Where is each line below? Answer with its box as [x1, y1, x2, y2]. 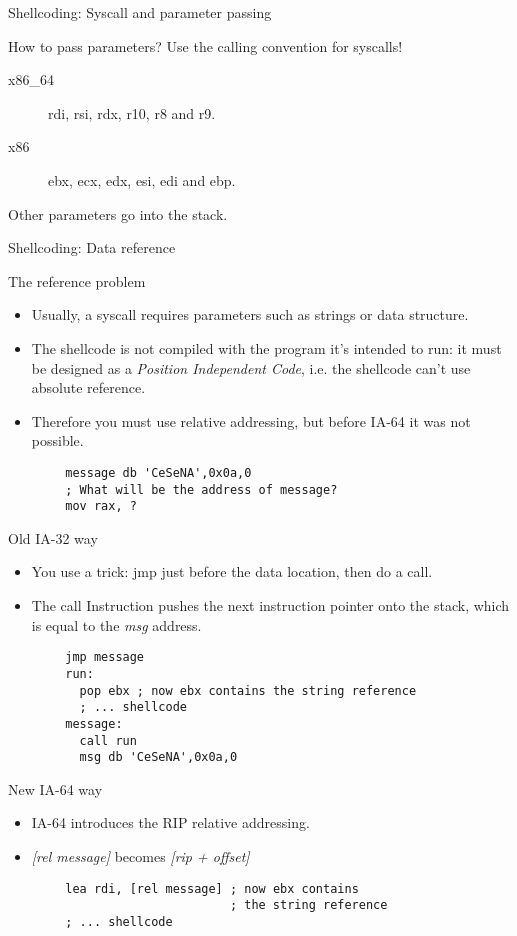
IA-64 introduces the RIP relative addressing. [31, 812, 310, 833]
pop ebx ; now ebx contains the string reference [79, 683, 417, 698]
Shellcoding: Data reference [8, 237, 176, 258]
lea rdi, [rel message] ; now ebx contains [65, 881, 359, 896]
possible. [31, 430, 84, 451]
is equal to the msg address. [31, 614, 202, 635]
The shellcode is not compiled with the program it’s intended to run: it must [31, 337, 502, 358]
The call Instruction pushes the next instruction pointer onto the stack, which [31, 595, 510, 616]
